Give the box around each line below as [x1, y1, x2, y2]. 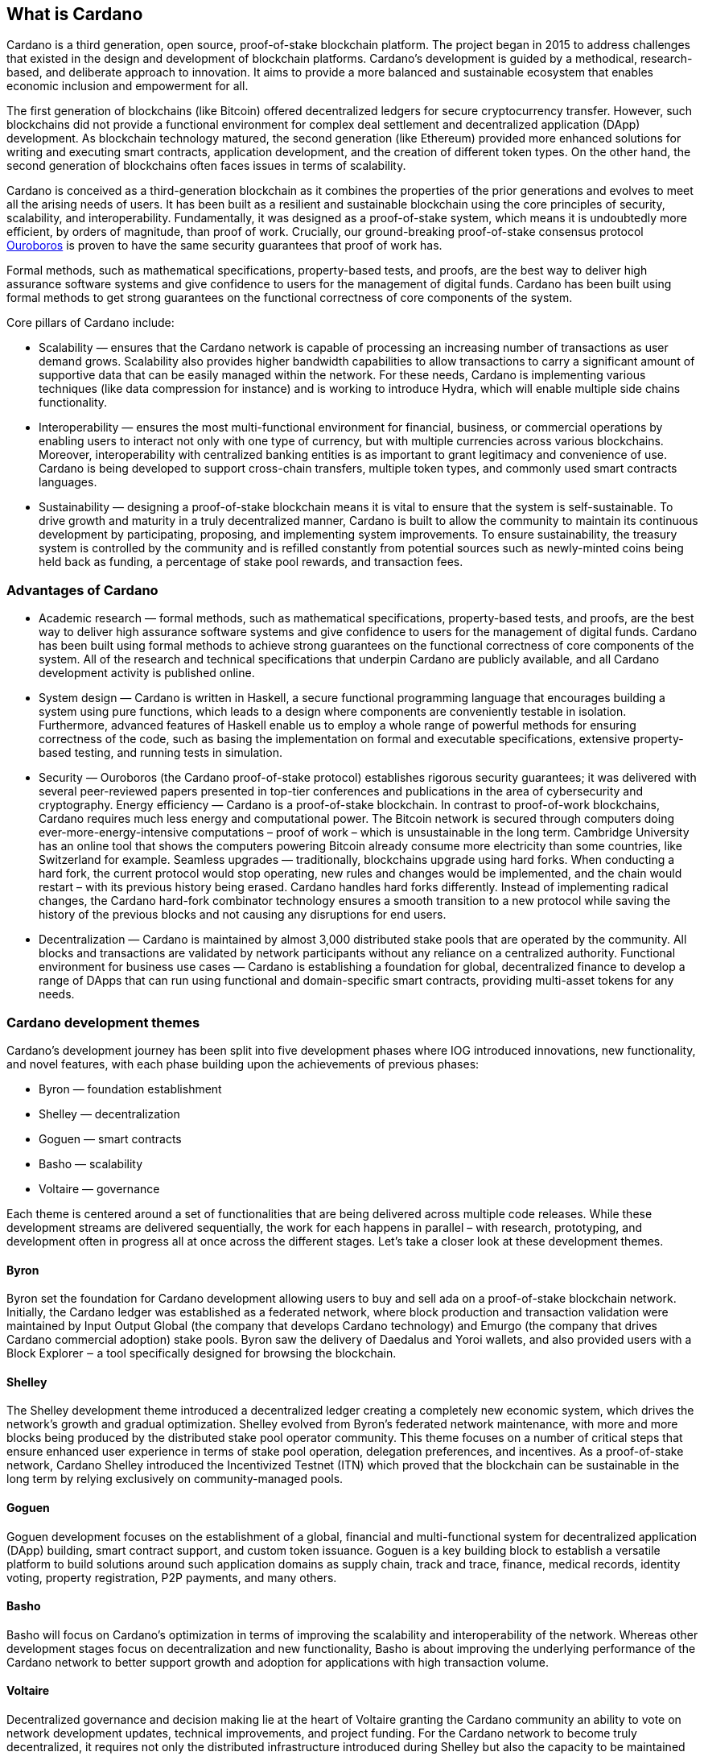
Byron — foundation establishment [39, 1081, 222, 1096]
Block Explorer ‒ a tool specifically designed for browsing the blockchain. [6, 1346, 397, 1361]
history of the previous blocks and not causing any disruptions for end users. [39, 907, 447, 922]
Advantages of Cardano [6, 581, 159, 598]
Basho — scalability [39, 1156, 143, 1171]
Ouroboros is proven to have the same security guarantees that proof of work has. [6, 238, 443, 253]
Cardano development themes [6, 1014, 200, 1031]
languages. [39, 475, 97, 490]
